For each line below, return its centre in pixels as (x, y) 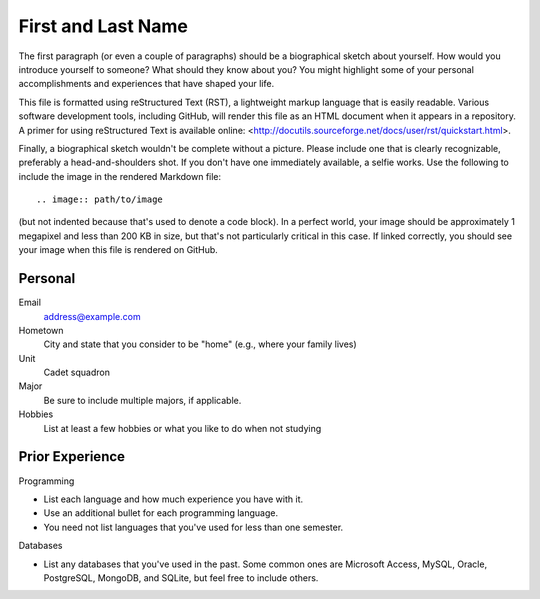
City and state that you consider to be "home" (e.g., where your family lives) (200, 344)
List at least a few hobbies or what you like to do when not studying (182, 428)
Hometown (41, 330)
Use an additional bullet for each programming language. (161, 513)
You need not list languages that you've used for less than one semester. (193, 527)
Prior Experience (71, 456)
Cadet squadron (76, 372)
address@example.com (92, 316)
